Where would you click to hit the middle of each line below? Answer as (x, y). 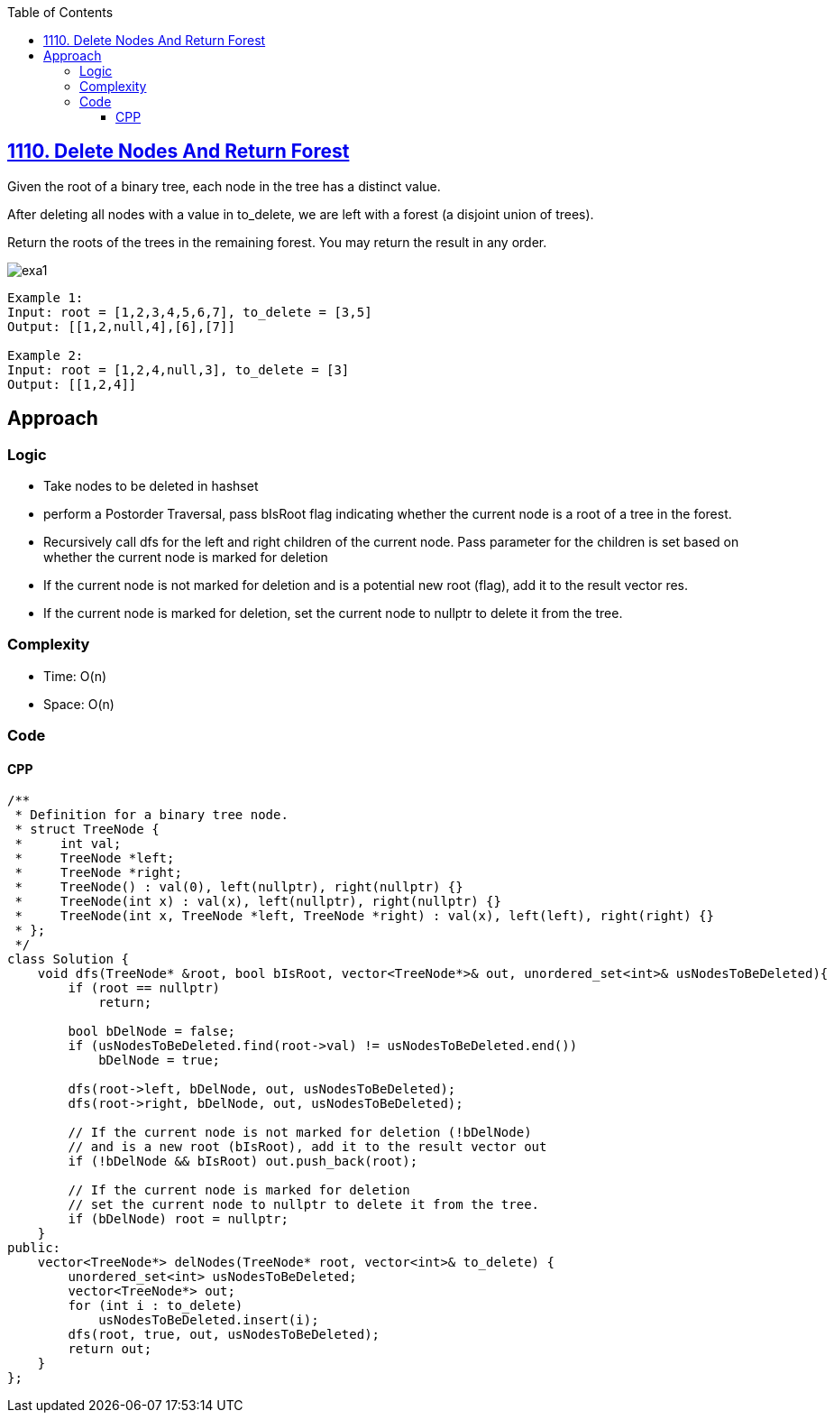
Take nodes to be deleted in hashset (151, 486)
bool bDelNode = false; (151, 1032)
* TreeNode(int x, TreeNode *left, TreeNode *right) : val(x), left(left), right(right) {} (364, 916)
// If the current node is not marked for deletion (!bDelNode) (300, 1133)
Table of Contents (60, 12)
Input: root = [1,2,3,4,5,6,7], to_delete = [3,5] (190, 312)
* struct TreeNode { (87, 830)
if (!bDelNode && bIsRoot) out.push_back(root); (243, 1162)
